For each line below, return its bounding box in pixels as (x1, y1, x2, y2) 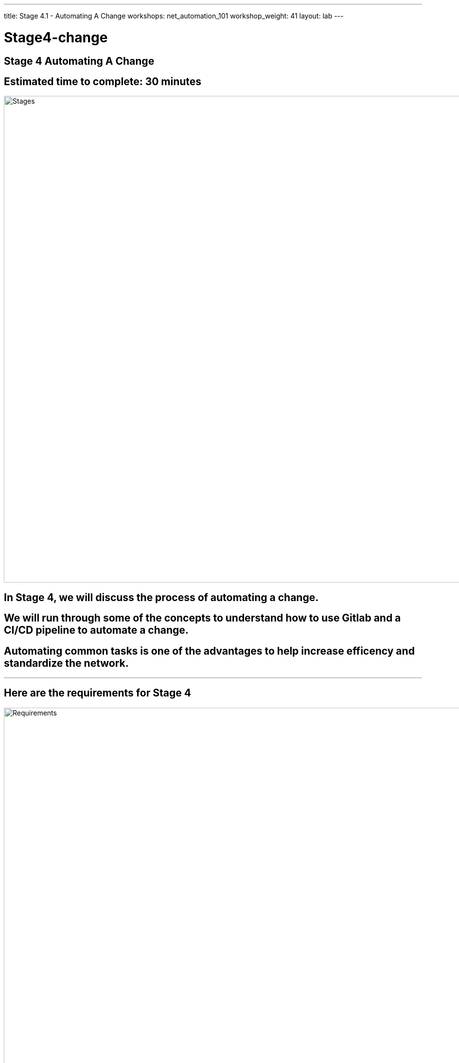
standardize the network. (4, 657, 129, 669)
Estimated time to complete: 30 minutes (4, 75, 202, 88)
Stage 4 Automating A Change (4, 55, 155, 67)
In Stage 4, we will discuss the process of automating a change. (4, 591, 319, 604)
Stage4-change (4, 29, 108, 46)
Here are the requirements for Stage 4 (4, 687, 191, 699)
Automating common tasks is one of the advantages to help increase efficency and (4, 644, 415, 657)
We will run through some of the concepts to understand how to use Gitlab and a (4, 612, 401, 624)
